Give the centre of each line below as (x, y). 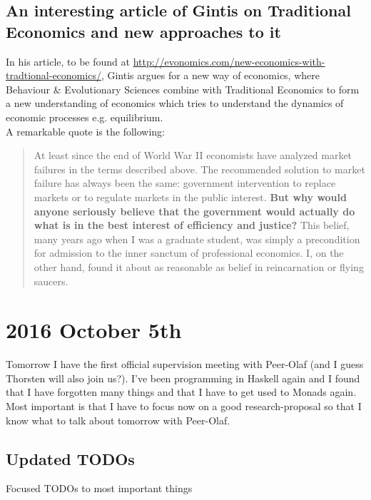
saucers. (51, 281)
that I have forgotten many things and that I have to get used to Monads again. (181, 392)
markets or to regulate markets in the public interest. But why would (190, 197)
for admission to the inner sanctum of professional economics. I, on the (189, 253)
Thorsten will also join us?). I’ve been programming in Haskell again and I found (183, 378)
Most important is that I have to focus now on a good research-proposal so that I (184, 406)
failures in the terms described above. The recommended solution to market (199, 169)
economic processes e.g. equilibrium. (85, 117)
